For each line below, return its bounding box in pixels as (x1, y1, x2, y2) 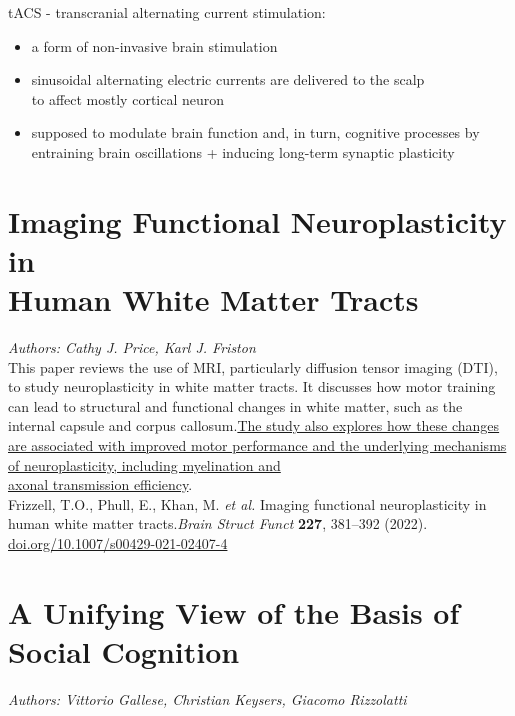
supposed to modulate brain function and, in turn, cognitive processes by (31, 122, 480, 143)
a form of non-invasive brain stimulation (31, 35, 278, 56)
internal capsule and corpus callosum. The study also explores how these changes (8, 415, 500, 436)
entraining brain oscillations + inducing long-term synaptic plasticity (31, 141, 455, 162)
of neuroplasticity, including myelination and (8, 454, 281, 475)
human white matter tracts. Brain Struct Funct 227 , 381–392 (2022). (8, 513, 428, 534)
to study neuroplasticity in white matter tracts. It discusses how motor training (8, 376, 496, 397)
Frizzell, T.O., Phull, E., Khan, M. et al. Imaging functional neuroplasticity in (8, 493, 487, 514)
